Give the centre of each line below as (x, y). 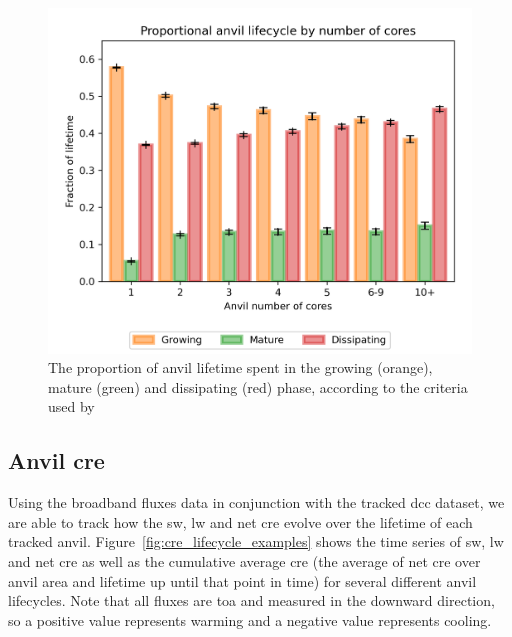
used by (71, 406)
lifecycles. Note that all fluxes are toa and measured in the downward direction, (251, 600)
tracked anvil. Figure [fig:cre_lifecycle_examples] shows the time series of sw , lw (256, 541)
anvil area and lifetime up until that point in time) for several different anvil (242, 580)
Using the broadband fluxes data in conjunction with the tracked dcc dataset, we (256, 502)
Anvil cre (56, 460)
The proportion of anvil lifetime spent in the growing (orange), (240, 367)
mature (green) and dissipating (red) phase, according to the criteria (258, 386)
